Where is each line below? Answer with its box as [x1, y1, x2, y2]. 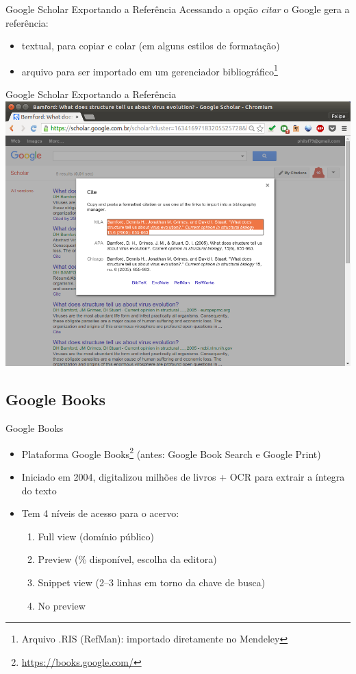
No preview [38, 598, 86, 612]
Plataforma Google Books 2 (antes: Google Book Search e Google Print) [21, 444, 321, 461]
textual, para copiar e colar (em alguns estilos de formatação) [21, 38, 280, 53]
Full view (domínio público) [38, 529, 154, 543]
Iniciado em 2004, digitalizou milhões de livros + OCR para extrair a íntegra [21, 470, 345, 484]
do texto [21, 483, 57, 497]
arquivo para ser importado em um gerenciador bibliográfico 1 [21, 62, 278, 78]
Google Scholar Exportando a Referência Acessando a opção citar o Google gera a [5, 2, 350, 16]
